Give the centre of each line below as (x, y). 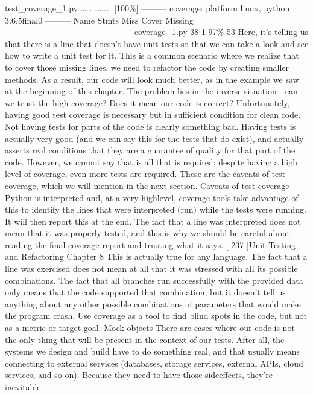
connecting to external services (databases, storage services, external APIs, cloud (154, 363)
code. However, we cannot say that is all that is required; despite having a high (151, 162)
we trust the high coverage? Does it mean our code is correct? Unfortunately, (147, 102)
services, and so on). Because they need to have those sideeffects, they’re (139, 375)
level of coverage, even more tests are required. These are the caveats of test (145, 174)
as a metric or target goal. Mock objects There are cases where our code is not (150, 328)
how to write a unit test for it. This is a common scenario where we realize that (152, 55)
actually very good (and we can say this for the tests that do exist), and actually (154, 138)
